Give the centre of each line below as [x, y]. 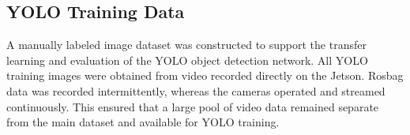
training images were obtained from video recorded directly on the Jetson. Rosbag [205, 75]
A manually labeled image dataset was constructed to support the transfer [186, 45]
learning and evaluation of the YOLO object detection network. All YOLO [187, 60]
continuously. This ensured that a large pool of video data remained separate [193, 106]
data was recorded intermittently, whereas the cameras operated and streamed [196, 90]
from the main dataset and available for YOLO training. [143, 122]
